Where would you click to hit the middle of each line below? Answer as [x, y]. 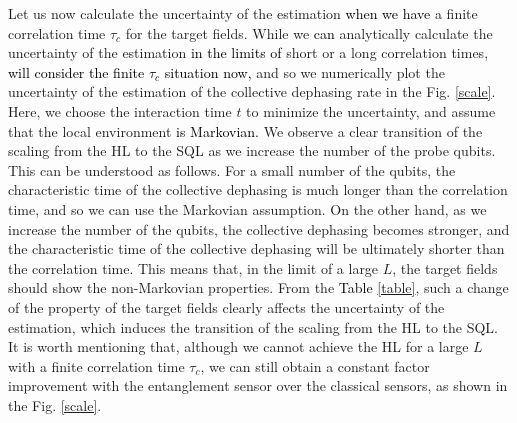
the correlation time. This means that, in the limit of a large [193, 267]
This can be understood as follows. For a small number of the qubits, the [232, 169]
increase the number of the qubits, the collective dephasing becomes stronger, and [259, 228]
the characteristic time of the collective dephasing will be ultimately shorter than [256, 248]
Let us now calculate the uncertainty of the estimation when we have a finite [243, 13]
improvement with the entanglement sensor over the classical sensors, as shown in [258, 385]
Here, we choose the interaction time [120, 110]
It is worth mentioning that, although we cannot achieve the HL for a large [238, 346]
